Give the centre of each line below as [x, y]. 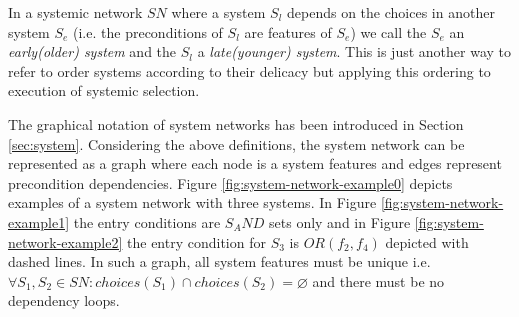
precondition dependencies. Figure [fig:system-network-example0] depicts [230, 182]
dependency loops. [64, 300]
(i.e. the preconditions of [148, 31]
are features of [288, 31]
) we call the [388, 31]
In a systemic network [75, 12]
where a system [218, 12]
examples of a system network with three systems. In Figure [192, 202]
